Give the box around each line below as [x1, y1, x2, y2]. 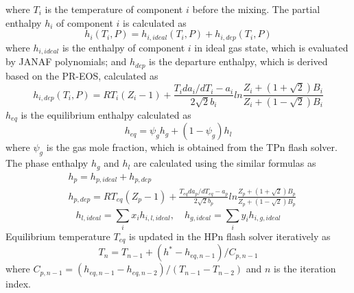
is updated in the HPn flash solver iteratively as [129, 228, 331, 243]
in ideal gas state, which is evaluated [194, 40, 349, 54]
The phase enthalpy [5, 156, 88, 170]
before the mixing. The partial [192, 2, 320, 16]
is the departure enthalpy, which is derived [149, 54, 328, 69]
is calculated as [123, 15, 187, 30]
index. [5, 277, 31, 291]
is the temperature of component [45, 2, 183, 16]
